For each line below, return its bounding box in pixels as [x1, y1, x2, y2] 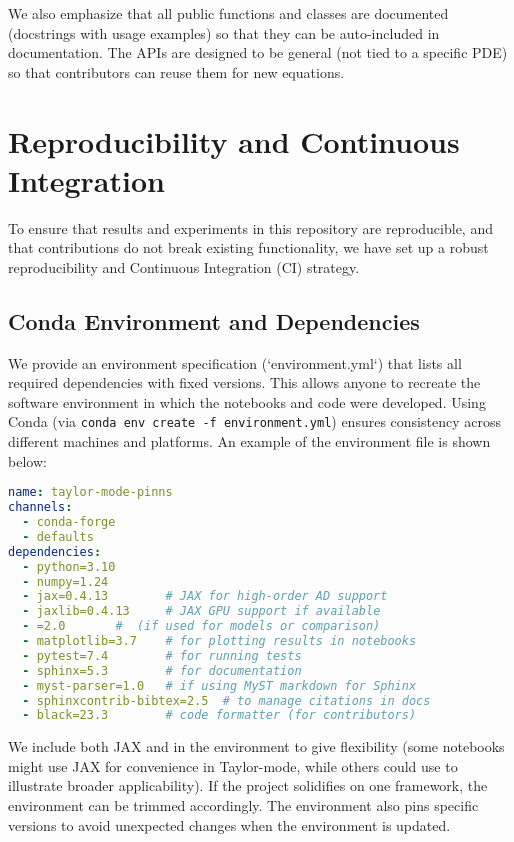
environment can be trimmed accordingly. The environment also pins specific [8, 795, 479, 816]
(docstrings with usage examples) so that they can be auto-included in [8, 22, 440, 43]
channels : [8, 500, 73, 515]
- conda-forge [22, 515, 116, 530]
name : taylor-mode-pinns [8, 485, 173, 500]
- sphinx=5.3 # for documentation [22, 663, 302, 678]
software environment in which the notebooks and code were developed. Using [8, 391, 486, 412]
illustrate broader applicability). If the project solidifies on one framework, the [8, 775, 488, 796]
